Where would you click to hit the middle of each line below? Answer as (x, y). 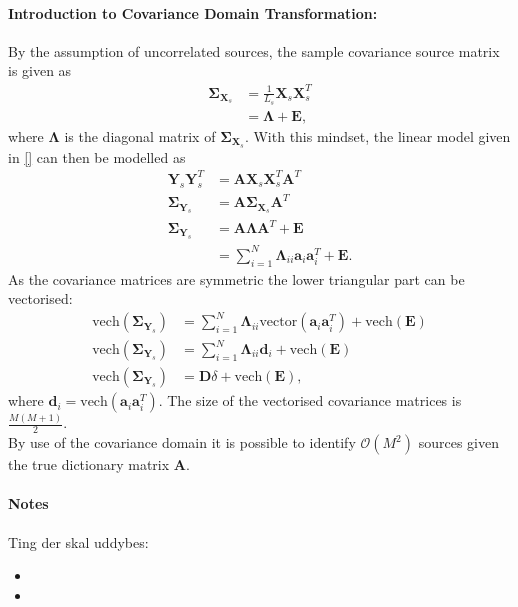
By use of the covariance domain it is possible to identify (182, 442)
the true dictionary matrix (89, 464)
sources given (458, 442)
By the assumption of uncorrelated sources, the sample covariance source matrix (254, 50)
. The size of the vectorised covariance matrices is (310, 400)
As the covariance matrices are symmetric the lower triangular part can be (236, 278)
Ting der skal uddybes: (78, 541)
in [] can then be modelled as (97, 156)
